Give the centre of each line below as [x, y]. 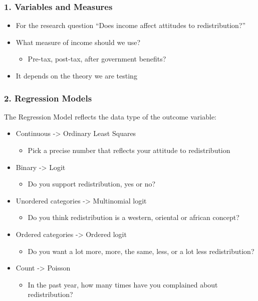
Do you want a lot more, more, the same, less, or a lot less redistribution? [141, 251]
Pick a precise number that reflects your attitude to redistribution [129, 150]
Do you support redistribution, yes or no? [92, 184]
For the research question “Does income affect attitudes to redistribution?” [131, 25]
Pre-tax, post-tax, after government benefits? [97, 59]
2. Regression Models [48, 98]
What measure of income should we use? [78, 42]
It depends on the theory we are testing [76, 75]
